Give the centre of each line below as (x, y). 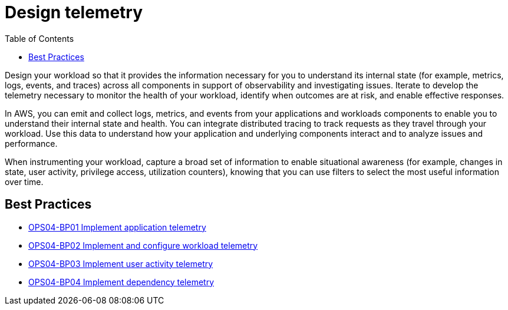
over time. (24, 182)
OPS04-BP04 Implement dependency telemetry (121, 282)
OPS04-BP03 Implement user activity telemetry (121, 263)
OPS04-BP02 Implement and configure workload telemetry (143, 245)
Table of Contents (39, 38)
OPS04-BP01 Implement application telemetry (117, 227)
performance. (31, 143)
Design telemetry (74, 12)
